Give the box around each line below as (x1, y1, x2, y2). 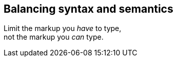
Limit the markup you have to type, (4, 24, 122, 33)
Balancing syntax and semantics (4, 3, 173, 15)
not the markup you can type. (4, 33, 104, 42)
